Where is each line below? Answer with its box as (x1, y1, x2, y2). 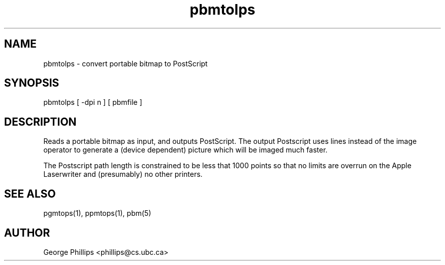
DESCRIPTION (4, 115, 77, 128)
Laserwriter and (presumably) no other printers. (43, 170, 203, 179)
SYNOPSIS (4, 77, 59, 90)
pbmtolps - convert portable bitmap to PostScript (43, 59, 208, 68)
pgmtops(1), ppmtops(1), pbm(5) (43, 209, 151, 218)
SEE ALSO (4, 187, 56, 200)
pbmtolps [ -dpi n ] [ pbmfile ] (43, 98, 142, 107)
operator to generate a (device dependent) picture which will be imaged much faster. (43, 145, 328, 155)
